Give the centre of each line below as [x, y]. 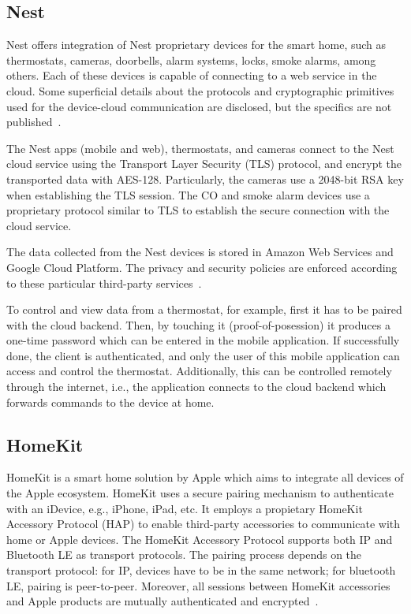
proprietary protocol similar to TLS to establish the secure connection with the [198, 210]
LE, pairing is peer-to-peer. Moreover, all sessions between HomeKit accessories [198, 585]
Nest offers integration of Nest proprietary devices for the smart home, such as [196, 45]
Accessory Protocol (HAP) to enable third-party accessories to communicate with [204, 524]
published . [34, 122]
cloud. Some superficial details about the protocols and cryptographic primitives [200, 90]
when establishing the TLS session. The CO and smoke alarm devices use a [188, 194]
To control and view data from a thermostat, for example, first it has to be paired [204, 309]
